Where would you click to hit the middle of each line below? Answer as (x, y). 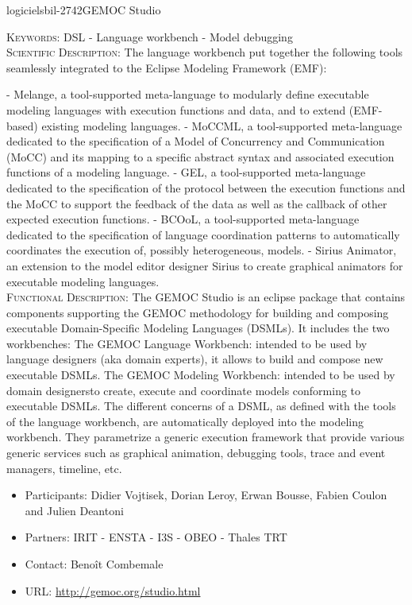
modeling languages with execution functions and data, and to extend (176, 109)
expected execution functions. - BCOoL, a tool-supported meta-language (183, 219)
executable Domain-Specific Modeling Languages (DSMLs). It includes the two (198, 328)
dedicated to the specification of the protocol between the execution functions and (206, 187)
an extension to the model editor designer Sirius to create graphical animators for (205, 265)
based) (22, 125)
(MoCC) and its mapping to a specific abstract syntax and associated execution (200, 156)
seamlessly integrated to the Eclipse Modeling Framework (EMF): (167, 67)
